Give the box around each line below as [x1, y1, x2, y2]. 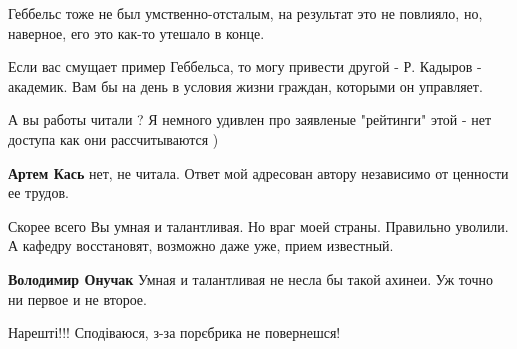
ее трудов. [8, 182, 69, 203]
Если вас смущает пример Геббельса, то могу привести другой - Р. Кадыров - [8, 56, 482, 77]
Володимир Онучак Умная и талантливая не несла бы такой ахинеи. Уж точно [8, 268, 493, 289]
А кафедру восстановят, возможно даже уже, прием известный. [8, 235, 394, 256]
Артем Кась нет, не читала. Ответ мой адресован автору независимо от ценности [8, 162, 509, 183]
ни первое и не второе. [8, 288, 147, 309]
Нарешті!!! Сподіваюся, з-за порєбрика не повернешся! [8, 322, 341, 343]
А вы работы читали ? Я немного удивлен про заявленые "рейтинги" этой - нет [8, 109, 492, 130]
